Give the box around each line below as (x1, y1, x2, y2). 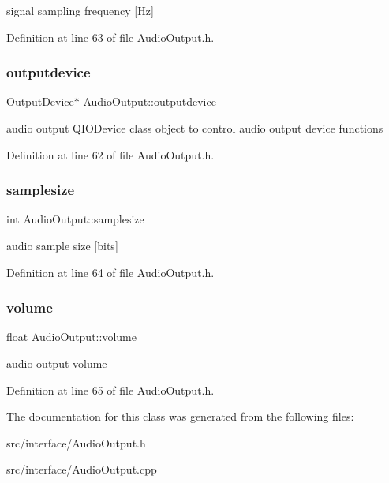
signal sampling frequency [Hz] (6, 2, 154, 18)
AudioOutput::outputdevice (83, 93, 216, 110)
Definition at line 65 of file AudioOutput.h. (6, 381, 215, 398)
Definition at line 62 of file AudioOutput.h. (6, 146, 215, 163)
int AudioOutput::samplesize (6, 211, 144, 227)
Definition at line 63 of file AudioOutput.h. (6, 28, 215, 45)
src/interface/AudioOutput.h (6, 434, 146, 451)
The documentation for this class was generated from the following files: (6, 408, 354, 425)
